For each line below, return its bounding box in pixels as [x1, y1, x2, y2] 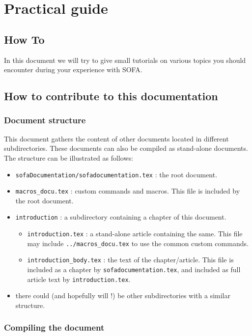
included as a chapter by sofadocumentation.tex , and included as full [27, 264, 241, 275]
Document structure [4, 114, 86, 126]
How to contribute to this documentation [4, 88, 218, 104]
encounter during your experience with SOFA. [4, 64, 142, 75]
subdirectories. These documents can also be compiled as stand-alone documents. [4, 143, 248, 153]
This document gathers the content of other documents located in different [4, 133, 229, 143]
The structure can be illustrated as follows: [4, 152, 133, 163]
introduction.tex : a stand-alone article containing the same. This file [27, 228, 243, 239]
